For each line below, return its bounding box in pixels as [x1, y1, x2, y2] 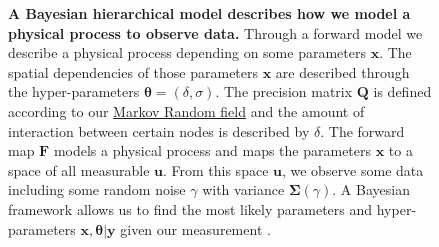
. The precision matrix [215, 81, 353, 102]
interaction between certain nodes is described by [8, 120, 310, 141]
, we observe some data [281, 159, 424, 180]
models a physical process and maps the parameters [53, 140, 372, 161]
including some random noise [8, 179, 186, 200]
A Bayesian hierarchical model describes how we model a [8, 3, 411, 23]
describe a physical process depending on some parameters [8, 42, 366, 63]
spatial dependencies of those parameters [8, 61, 259, 82]
